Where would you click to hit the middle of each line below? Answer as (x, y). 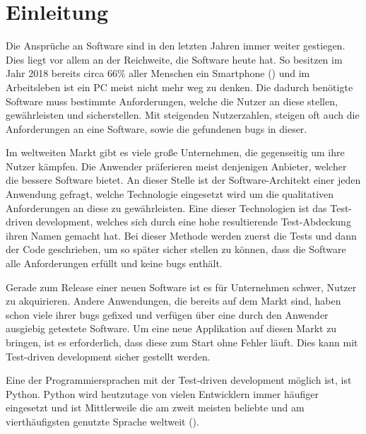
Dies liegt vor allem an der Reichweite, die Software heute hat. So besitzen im (174, 59)
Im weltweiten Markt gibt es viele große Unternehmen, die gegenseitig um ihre (175, 152)
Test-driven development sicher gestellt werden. (108, 356)
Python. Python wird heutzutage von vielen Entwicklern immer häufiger (162, 393)
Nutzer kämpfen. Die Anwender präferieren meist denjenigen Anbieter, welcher (176, 166)
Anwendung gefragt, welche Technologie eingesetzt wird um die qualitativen (170, 194)
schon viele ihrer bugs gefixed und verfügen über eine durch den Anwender (167, 314)
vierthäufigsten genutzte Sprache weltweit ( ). (102, 421)
